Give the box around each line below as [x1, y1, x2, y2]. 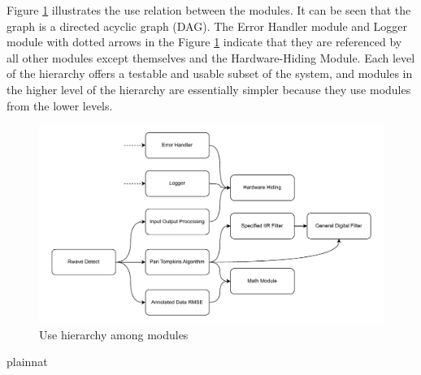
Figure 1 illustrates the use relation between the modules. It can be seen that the [7, 2, 411, 18]
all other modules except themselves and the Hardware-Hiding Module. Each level [7, 49, 415, 66]
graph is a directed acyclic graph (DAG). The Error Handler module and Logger [7, 17, 408, 34]
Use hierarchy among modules [39, 325, 189, 343]
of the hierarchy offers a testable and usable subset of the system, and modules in [7, 65, 413, 82]
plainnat [7, 353, 48, 370]
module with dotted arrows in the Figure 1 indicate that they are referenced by [7, 33, 402, 50]
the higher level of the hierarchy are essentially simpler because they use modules [7, 80, 411, 97]
